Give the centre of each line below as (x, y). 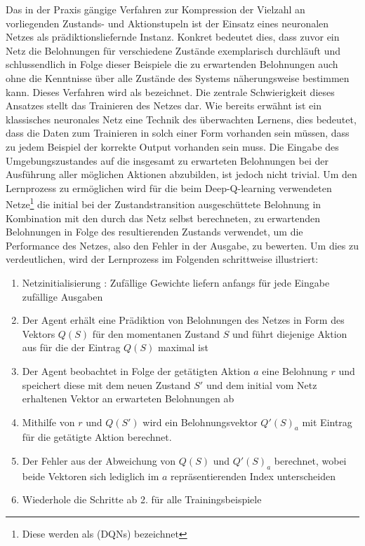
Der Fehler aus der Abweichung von (99, 461)
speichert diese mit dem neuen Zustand (106, 384)
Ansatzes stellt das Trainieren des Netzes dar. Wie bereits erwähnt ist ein (164, 105)
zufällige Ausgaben (62, 296)
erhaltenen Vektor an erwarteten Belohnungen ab (128, 398)
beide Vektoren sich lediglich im (91, 476)
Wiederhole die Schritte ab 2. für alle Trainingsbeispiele (142, 499)
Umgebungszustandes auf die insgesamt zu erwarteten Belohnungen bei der (167, 160)
